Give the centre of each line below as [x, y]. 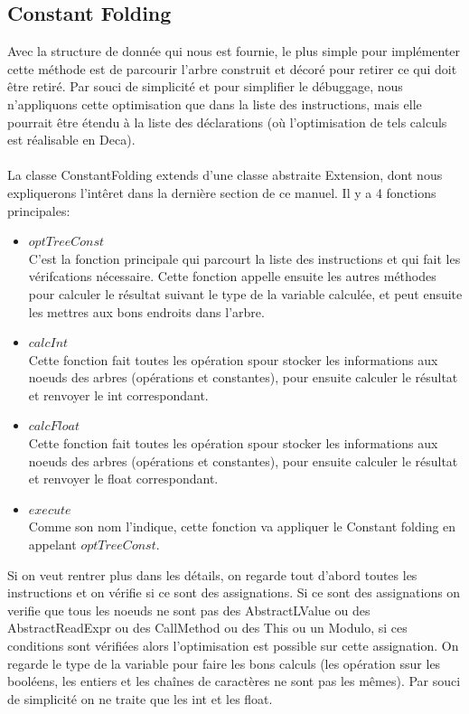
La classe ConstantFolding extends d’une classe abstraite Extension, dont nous [225, 175]
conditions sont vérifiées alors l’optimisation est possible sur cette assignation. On [233, 646]
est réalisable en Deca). [71, 140]
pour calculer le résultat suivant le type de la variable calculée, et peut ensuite [245, 293]
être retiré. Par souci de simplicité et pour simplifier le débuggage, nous [205, 86]
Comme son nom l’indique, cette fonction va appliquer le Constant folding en [242, 526]
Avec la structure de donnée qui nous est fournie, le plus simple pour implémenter [234, 51]
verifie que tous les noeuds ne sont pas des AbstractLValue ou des [189, 610]
